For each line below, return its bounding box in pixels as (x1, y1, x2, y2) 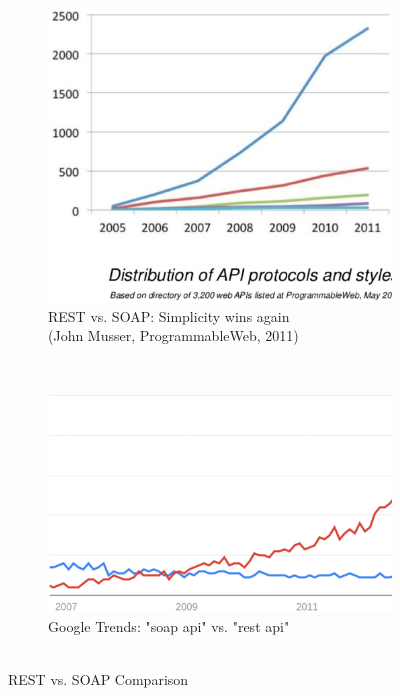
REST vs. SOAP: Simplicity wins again (48, 305, 290, 326)
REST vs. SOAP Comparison (8, 669, 189, 690)
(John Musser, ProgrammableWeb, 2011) (48, 325, 299, 346)
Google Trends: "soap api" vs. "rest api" (48, 615, 290, 636)
